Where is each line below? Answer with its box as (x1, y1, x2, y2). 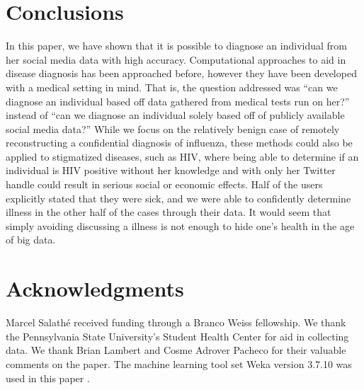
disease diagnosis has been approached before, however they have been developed (6, 66, 357, 81)
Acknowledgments (6, 274, 184, 303)
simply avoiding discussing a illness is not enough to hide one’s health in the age (6, 218, 355, 233)
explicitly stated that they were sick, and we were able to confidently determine (6, 190, 351, 205)
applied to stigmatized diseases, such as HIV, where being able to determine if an (6, 149, 359, 164)
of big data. (6, 232, 56, 247)
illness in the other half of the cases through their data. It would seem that (6, 205, 331, 219)
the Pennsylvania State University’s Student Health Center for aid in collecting (6, 328, 349, 343)
